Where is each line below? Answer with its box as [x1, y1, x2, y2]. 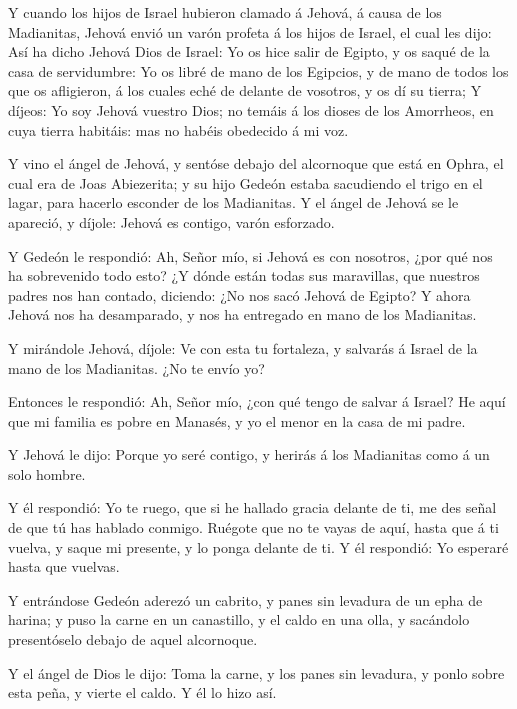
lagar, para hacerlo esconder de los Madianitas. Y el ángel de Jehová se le [8, 192, 459, 213]
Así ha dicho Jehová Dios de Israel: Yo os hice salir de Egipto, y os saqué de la [8, 41, 490, 62]
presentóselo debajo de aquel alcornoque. [8, 629, 258, 650]
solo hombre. [8, 463, 86, 484]
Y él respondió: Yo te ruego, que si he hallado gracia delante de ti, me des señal [8, 497, 497, 518]
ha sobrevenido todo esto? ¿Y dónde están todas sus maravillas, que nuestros [8, 265, 480, 286]
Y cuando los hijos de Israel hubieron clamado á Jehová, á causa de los [8, 2, 442, 22]
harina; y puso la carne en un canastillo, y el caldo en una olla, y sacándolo [8, 609, 470, 630]
